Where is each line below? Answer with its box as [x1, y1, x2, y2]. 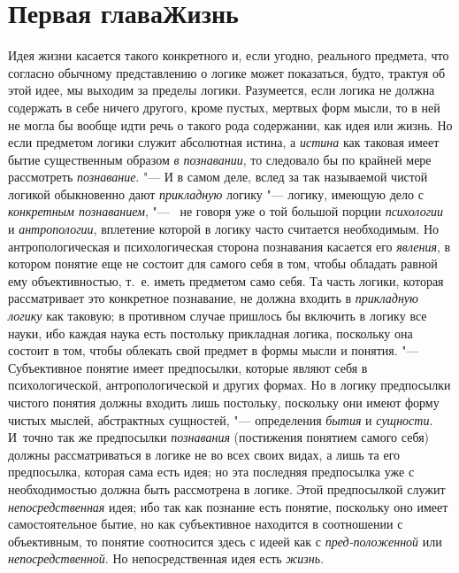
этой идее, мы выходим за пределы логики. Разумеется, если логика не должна [8, 81, 435, 99]
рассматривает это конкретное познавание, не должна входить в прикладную [8, 289, 418, 307]
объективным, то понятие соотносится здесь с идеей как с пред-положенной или [8, 531, 442, 550]
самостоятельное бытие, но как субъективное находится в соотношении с [8, 515, 403, 533]
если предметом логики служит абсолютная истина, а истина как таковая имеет [8, 133, 440, 151]
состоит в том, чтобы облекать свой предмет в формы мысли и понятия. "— [8, 341, 419, 360]
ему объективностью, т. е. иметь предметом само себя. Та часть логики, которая [8, 271, 444, 290]
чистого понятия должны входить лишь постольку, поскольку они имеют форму [8, 393, 440, 411]
